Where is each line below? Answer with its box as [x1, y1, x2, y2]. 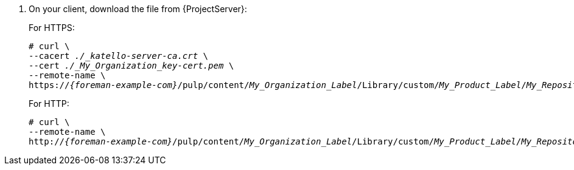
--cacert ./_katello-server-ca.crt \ [29, 51, 209, 61]
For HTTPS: [29, 22, 75, 33]
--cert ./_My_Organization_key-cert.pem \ [29, 61, 234, 70]
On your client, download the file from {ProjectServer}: [29, 4, 247, 14]
